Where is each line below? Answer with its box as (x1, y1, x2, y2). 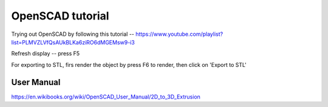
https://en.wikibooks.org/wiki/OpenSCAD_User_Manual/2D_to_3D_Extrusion (11, 93, 200, 100)
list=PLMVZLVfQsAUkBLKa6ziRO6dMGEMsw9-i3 (11, 38, 135, 46)
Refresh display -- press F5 (11, 50, 80, 57)
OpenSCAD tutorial (11, 9, 109, 22)
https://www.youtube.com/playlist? (135, 30, 224, 38)
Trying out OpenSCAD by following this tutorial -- (11, 30, 135, 38)
